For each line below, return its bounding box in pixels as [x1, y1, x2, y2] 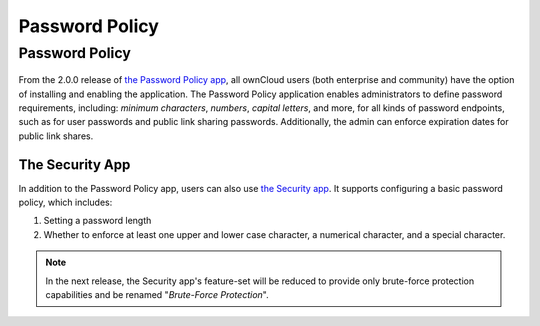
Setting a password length [43, 215, 152, 227]
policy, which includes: [18, 196, 113, 209]
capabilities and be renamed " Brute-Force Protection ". [45, 289, 269, 301]
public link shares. [18, 130, 94, 142]
